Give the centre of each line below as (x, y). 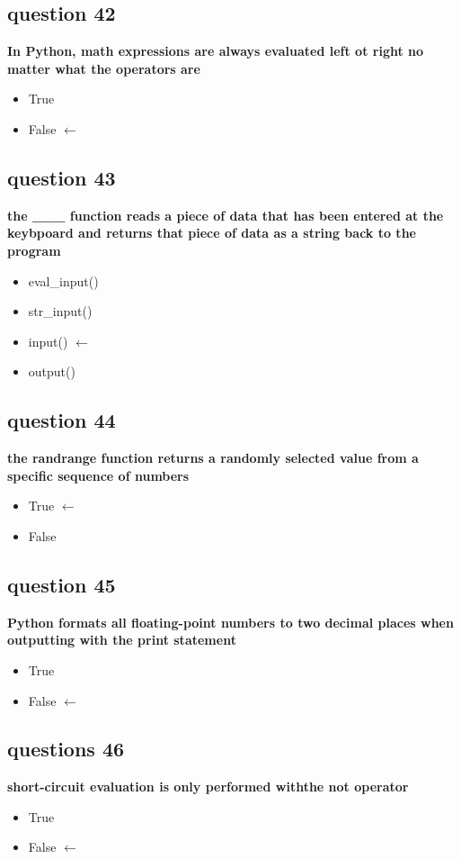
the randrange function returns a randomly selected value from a (213, 458)
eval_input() (63, 280)
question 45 (62, 584)
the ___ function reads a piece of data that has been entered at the (226, 215)
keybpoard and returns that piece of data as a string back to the (212, 233)
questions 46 (66, 749)
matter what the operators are (104, 68)
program (34, 250)
